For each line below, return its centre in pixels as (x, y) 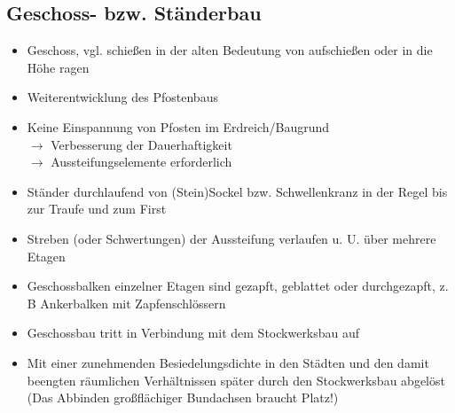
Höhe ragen (58, 67)
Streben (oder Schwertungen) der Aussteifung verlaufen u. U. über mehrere (231, 238)
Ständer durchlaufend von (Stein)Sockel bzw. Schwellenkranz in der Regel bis (237, 191)
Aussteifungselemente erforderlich (141, 162)
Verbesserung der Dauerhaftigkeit (141, 144)
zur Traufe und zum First (97, 209)
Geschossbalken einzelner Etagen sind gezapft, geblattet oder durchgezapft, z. (238, 286)
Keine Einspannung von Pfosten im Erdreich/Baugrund (178, 126)
